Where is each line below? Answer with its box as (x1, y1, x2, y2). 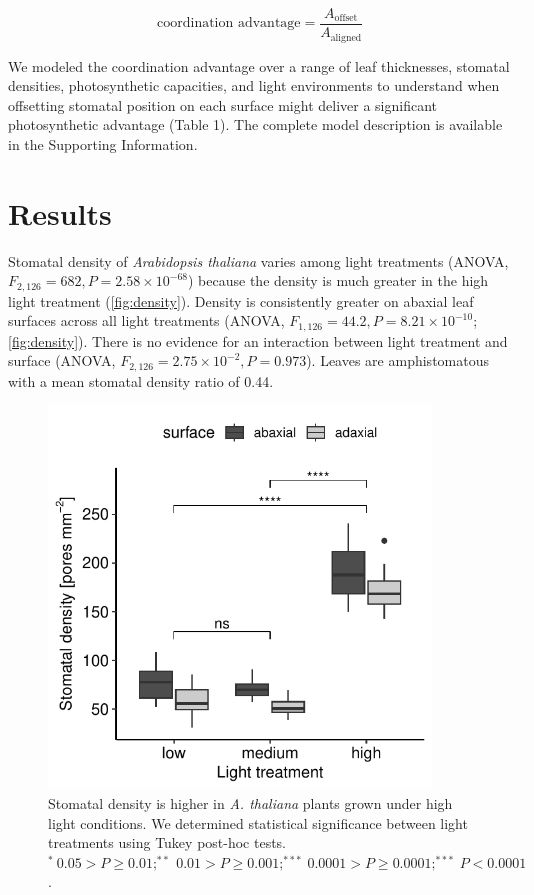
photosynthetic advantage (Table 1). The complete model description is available (8, 114, 503, 135)
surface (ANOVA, (8, 350, 116, 371)
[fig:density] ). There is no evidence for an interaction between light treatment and (8, 330, 508, 351)
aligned (330, 32, 362, 43)
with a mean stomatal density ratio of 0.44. (8, 370, 274, 391)
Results (8, 192, 112, 233)
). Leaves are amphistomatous (306, 350, 489, 371)
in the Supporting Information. (8, 133, 198, 154)
